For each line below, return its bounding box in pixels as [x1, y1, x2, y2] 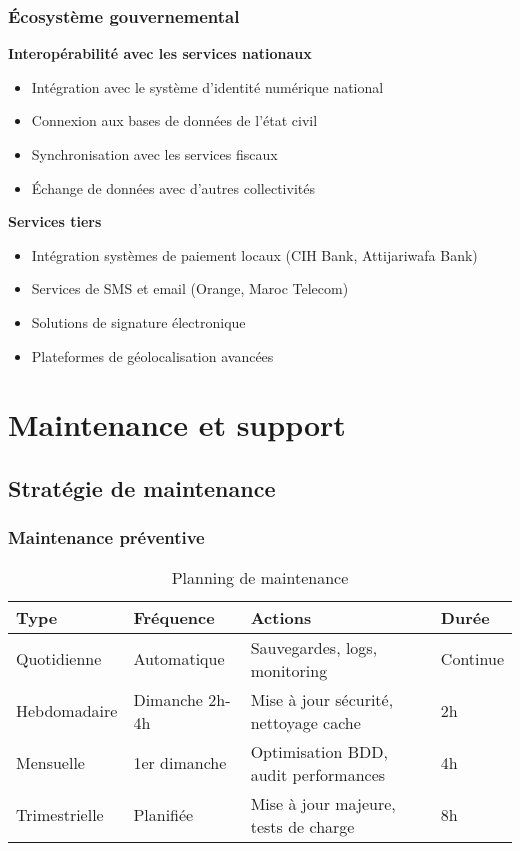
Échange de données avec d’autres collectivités [31, 177, 315, 198]
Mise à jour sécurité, [250, 687, 394, 711]
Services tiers [8, 211, 102, 232]
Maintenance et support [8, 404, 346, 445]
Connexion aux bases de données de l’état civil [31, 110, 318, 131]
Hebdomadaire [16, 699, 118, 723]
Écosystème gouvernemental [8, 3, 240, 28]
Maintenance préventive [8, 525, 205, 550]
